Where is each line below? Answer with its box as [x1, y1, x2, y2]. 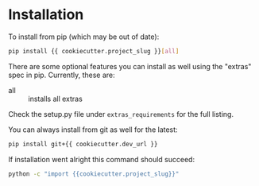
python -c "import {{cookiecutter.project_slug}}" [8, 169, 180, 178]
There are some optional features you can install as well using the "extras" [8, 61, 252, 71]
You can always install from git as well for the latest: [8, 125, 178, 134]
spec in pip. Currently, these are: [8, 70, 115, 79]
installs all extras [28, 94, 83, 103]
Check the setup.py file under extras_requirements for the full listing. [8, 109, 234, 118]
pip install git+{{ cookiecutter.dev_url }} [8, 140, 158, 148]
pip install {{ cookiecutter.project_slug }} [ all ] [8, 47, 180, 55]
